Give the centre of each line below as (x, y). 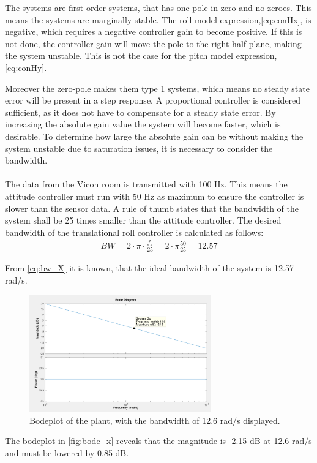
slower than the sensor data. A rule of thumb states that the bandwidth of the (152, 208)
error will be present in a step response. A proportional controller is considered (153, 100)
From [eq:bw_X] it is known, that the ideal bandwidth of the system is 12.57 (149, 268)
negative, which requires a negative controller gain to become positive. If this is (154, 32)
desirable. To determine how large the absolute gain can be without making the (154, 136)
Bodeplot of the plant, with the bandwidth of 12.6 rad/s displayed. (155, 420)
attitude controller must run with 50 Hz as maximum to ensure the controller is (155, 196)
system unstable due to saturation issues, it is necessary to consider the (139, 148)
